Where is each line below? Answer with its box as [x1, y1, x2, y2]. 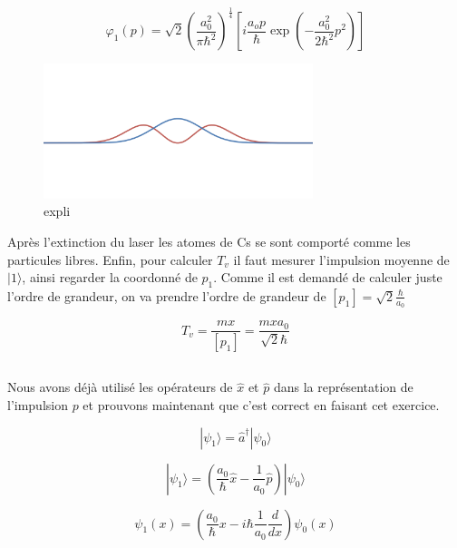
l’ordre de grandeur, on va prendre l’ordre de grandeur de [7, 286, 326, 305]
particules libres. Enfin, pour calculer [7, 250, 213, 269]
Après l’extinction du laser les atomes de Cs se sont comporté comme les [7, 231, 411, 250]
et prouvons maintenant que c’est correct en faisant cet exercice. [83, 396, 440, 415]
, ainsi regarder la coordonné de [22, 268, 198, 287]
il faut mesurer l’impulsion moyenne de [233, 250, 450, 269]
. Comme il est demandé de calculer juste [213, 268, 442, 287]
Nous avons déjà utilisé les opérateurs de [7, 377, 233, 396]
